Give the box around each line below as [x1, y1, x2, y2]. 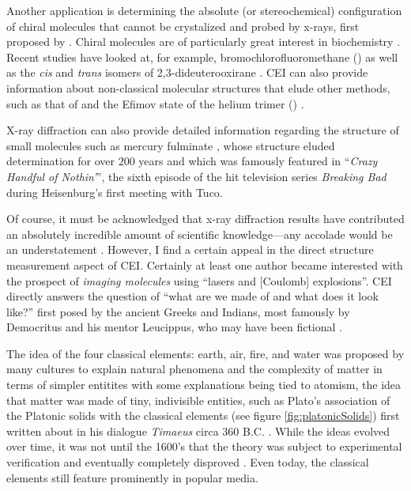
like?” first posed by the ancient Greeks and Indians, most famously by [6, 303, 350, 319]
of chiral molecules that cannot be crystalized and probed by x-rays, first [6, 17, 360, 34]
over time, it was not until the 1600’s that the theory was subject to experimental [6, 438, 402, 455]
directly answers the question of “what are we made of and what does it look [6, 288, 379, 304]
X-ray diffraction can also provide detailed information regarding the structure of [6, 122, 399, 138]
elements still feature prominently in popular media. [6, 469, 258, 485]
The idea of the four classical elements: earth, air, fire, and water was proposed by [6, 345, 405, 361]
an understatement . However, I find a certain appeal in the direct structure [6, 241, 374, 258]
